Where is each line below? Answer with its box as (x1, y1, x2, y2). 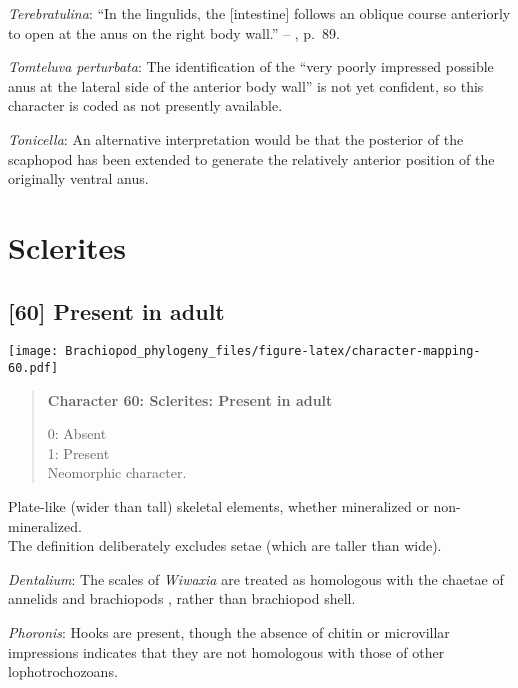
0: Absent (47, 423, 107, 444)
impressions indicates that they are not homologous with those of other (8, 641, 445, 662)
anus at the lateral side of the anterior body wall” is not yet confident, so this (8, 75, 484, 96)
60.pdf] (8, 360, 59, 375)
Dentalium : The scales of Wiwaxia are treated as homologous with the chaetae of (8, 568, 504, 589)
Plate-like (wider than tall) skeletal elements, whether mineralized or (8, 496, 429, 517)
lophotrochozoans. (8, 661, 118, 682)
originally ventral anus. (8, 168, 149, 189)
